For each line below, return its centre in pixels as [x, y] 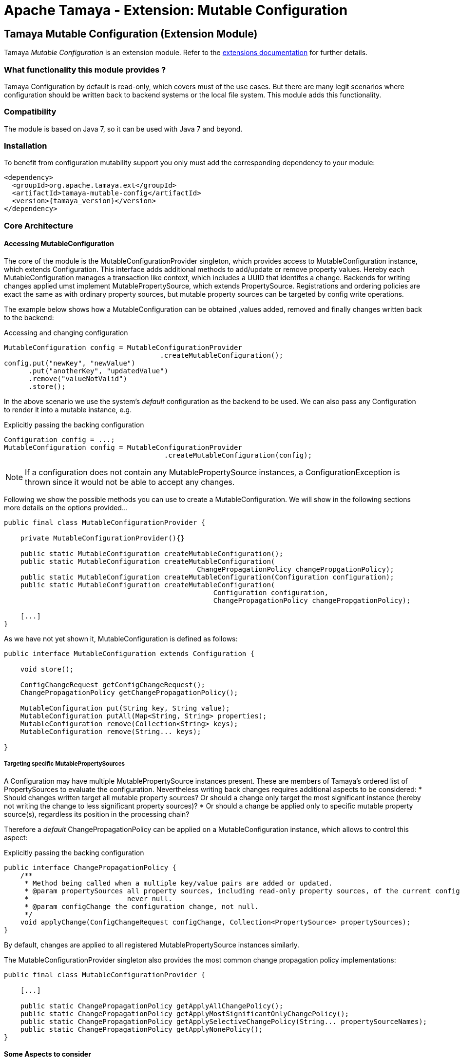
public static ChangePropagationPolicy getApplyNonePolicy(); [142, 1029]
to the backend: [29, 318]
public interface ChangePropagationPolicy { [90, 867]
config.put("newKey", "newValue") [70, 363]
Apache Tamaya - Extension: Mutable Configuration [176, 10]
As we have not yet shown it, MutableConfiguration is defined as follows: [121, 639]
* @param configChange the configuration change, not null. [142, 906]
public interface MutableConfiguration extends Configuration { [129, 654]
